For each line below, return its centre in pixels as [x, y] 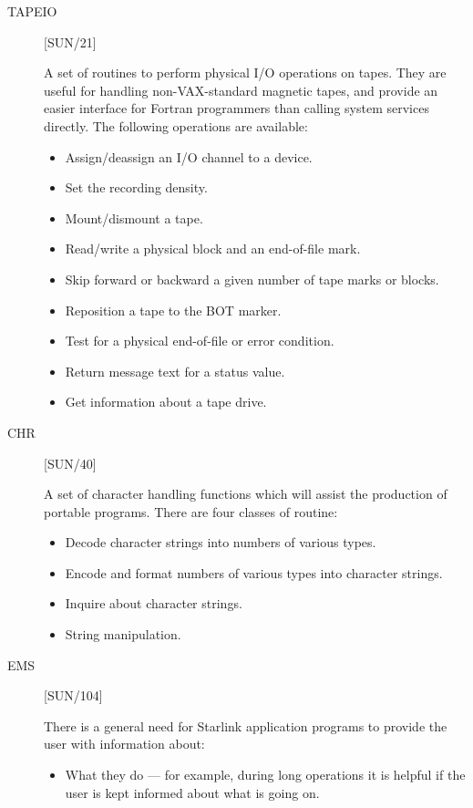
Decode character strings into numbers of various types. [221, 542]
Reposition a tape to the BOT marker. [173, 310]
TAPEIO [32, 11]
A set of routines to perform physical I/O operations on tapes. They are [245, 73]
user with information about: [124, 744]
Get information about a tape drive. [166, 402]
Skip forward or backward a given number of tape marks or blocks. [252, 279]
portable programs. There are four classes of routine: [191, 511]
